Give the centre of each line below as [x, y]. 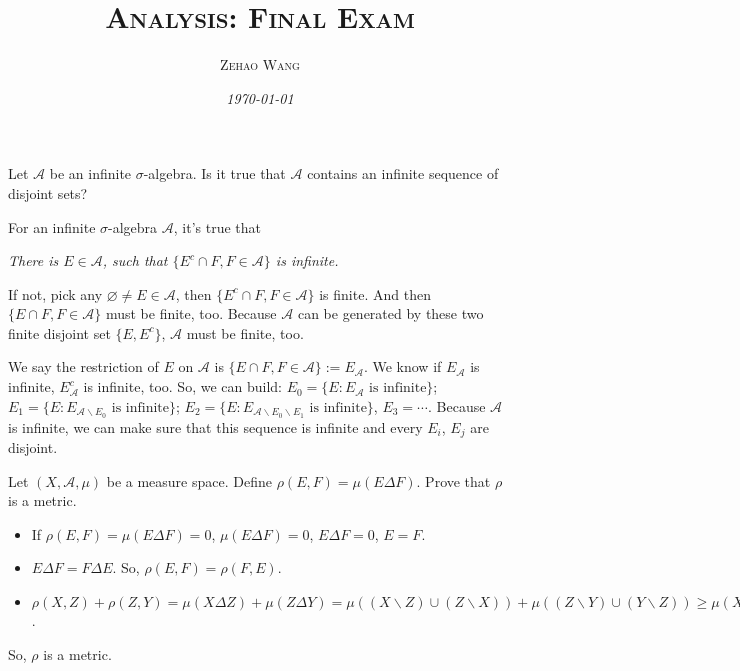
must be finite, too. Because [191, 313]
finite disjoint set [59, 332]
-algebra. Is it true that [214, 173]
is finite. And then [375, 293]
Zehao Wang [260, 64]
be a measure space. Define [189, 480]
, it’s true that [217, 226]
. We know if [402, 366]
